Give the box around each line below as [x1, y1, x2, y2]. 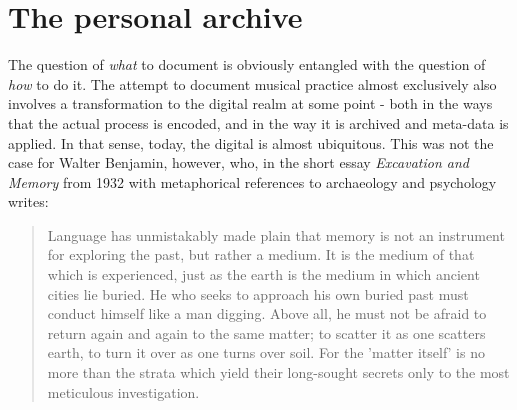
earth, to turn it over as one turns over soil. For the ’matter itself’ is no [47, 342, 485, 363]
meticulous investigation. [47, 381, 200, 402]
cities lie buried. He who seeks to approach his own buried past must [47, 283, 469, 304]
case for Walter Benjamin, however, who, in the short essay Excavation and [8, 152, 469, 173]
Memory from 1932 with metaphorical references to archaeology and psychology [8, 171, 497, 192]
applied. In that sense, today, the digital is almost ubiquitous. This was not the [8, 132, 494, 153]
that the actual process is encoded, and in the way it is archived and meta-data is [8, 112, 509, 133]
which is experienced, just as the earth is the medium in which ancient [47, 264, 480, 285]
